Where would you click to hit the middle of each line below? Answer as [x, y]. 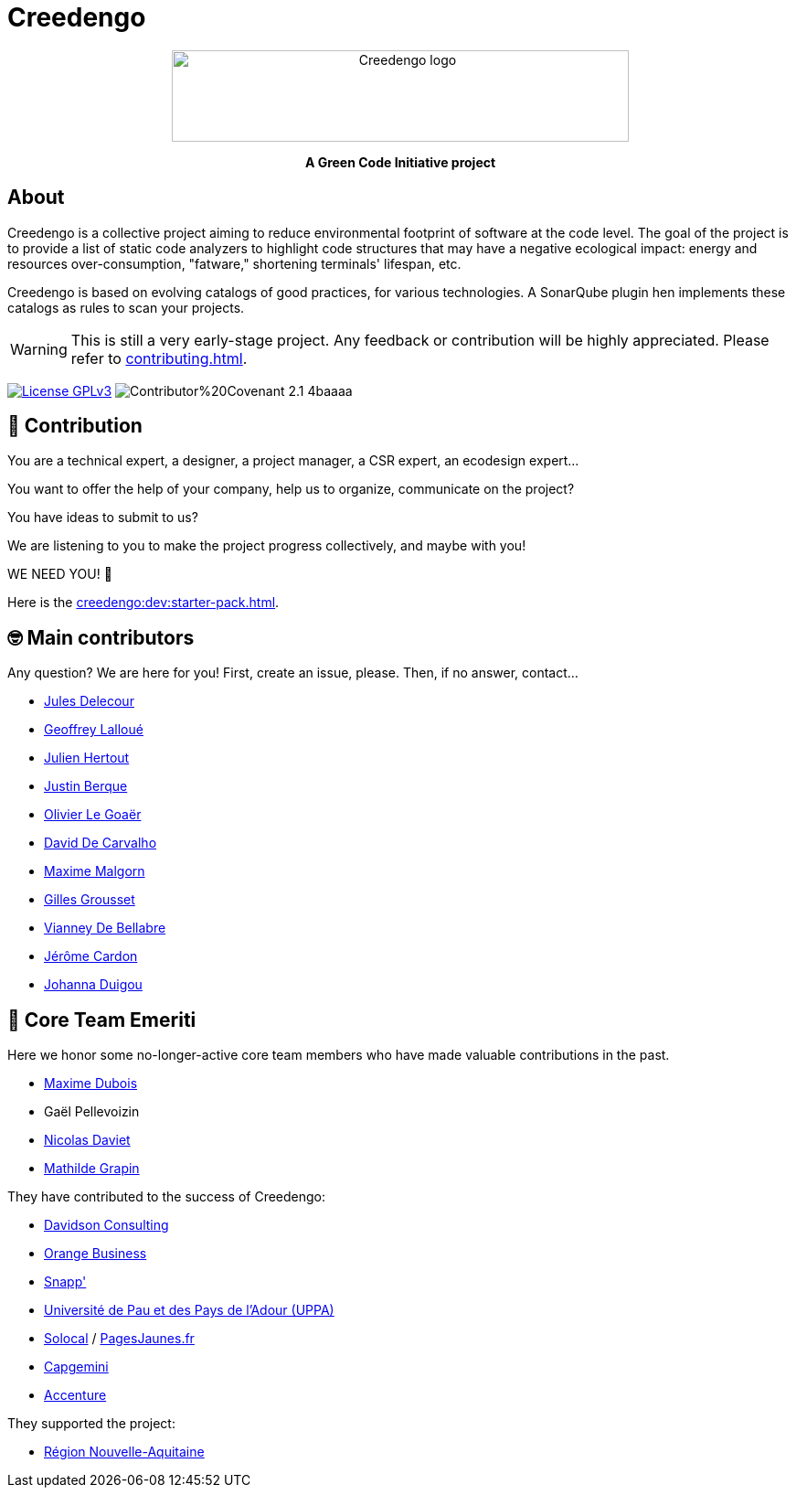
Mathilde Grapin [92, 1169]
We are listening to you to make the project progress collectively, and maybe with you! [267, 546]
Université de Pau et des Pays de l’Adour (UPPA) [189, 1310]
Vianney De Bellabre [105, 928]
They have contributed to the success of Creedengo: [167, 1197]
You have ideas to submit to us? [103, 518]
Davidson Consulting [106, 1225]
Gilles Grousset [90, 900]
